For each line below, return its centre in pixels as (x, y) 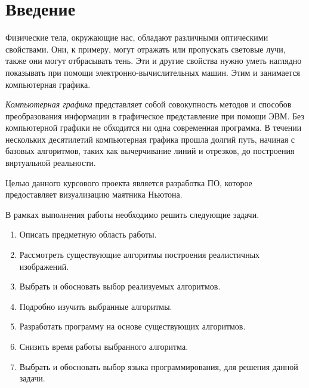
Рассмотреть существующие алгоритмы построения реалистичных (140, 255)
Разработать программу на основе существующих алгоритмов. (132, 326)
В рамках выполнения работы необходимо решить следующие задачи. (132, 214)
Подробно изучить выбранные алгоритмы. (96, 306)
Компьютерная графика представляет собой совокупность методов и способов (149, 104)
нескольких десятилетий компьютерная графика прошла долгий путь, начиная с (150, 139)
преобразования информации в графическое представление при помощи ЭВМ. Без (155, 116)
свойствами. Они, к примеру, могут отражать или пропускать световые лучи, (146, 49)
